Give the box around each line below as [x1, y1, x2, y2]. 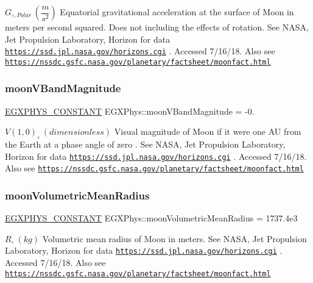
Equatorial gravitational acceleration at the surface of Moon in [60, 5, 294, 18]
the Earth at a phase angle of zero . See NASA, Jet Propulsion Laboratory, [5, 138, 286, 151]
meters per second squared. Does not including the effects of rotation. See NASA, [5, 21, 309, 33]
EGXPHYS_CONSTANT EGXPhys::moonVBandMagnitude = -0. [5, 104, 255, 117]
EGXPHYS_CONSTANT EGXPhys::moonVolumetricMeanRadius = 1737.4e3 [5, 212, 298, 224]
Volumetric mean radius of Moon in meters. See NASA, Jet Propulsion [42, 232, 307, 245]
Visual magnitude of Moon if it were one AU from [114, 125, 301, 138]
